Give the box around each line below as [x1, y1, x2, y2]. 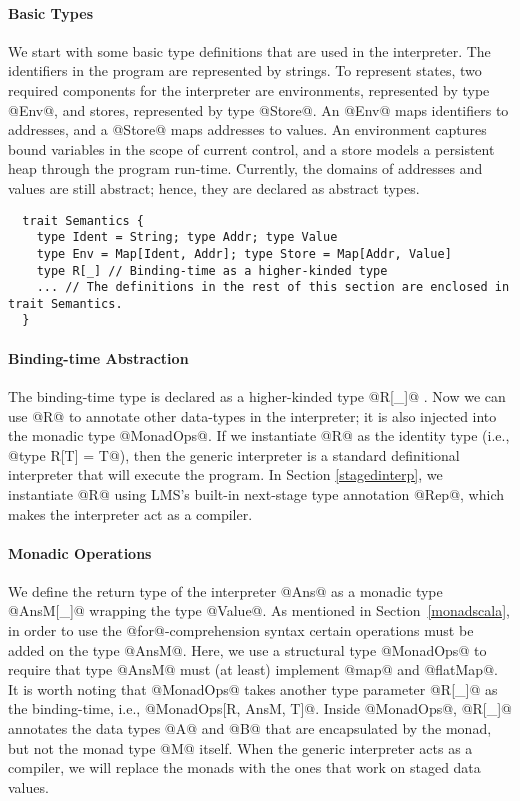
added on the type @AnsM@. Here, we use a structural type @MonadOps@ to [8, 639, 487, 660]
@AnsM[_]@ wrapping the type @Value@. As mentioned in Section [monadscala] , [8, 600, 510, 621]
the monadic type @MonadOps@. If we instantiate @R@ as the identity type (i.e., [8, 425, 510, 446]
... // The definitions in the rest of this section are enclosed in [36, 280, 510, 295]
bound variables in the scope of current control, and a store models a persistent [8, 138, 495, 159]
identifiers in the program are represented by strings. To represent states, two [8, 60, 482, 81]
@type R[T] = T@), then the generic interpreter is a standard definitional [8, 444, 460, 465]
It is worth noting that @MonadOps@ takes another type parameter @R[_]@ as [8, 678, 498, 699]
